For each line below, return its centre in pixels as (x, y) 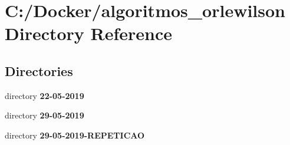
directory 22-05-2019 (45, 95)
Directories (39, 70)
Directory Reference (89, 33)
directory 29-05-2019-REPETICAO (75, 135)
